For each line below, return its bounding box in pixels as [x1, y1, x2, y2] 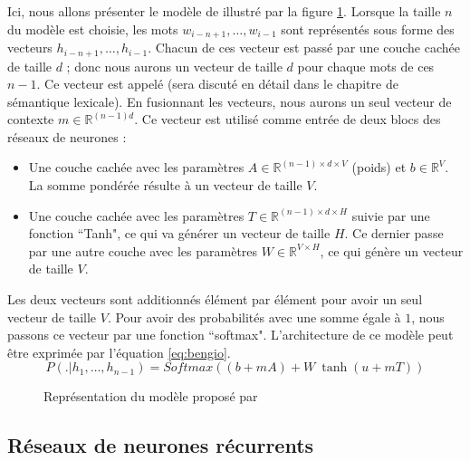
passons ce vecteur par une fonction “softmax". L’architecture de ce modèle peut [7, 325, 454, 344]
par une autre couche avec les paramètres [28, 241, 258, 260]
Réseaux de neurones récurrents [7, 431, 314, 459]
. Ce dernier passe [344, 224, 444, 243]
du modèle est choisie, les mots [7, 19, 178, 38]
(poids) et [351, 158, 407, 177]
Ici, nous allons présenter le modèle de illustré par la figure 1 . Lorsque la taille [7, 2, 441, 20]
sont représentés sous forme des [281, 19, 455, 38]
